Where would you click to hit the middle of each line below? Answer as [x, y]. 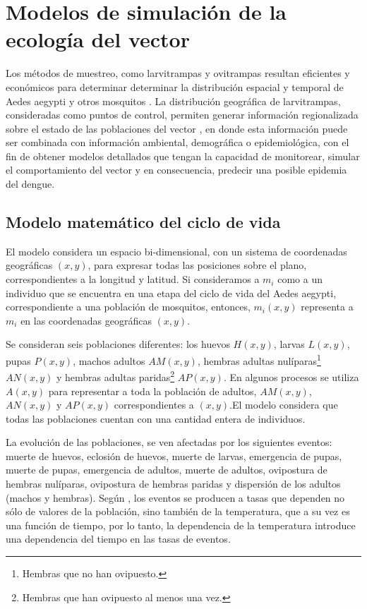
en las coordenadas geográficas [86, 320]
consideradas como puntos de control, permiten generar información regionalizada [182, 115]
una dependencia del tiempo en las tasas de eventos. [118, 539]
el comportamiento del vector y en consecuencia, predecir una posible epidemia [176, 170]
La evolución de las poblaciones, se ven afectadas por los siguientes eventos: [169, 442]
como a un [300, 279]
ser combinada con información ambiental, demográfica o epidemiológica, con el [178, 142]
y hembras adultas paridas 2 [116, 376]
